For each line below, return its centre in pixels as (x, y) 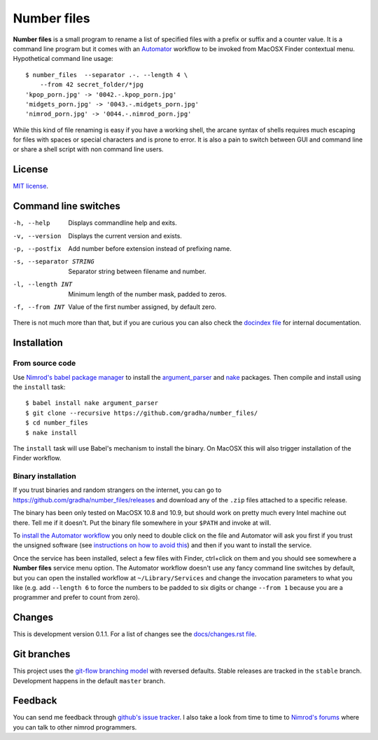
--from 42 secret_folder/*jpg (91, 85)
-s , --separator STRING (54, 262)
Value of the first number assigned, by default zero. (142, 307)
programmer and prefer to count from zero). (76, 597)
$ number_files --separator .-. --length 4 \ (107, 75)
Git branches (42, 654)
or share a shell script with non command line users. (88, 149)
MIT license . (31, 186)
